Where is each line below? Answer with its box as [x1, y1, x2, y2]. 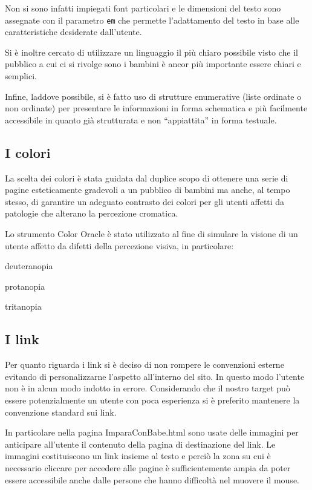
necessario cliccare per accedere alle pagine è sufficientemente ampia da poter [5, 461, 291, 474]
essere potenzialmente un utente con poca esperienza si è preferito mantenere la [5, 393, 300, 406]
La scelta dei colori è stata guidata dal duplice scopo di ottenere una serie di [5, 171, 288, 184]
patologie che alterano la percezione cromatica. [5, 207, 178, 220]
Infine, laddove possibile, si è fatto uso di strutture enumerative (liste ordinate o [5, 90, 302, 102]
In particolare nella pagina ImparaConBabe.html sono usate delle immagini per [5, 426, 299, 439]
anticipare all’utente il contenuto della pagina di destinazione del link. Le [5, 437, 276, 450]
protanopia [5, 279, 45, 292]
